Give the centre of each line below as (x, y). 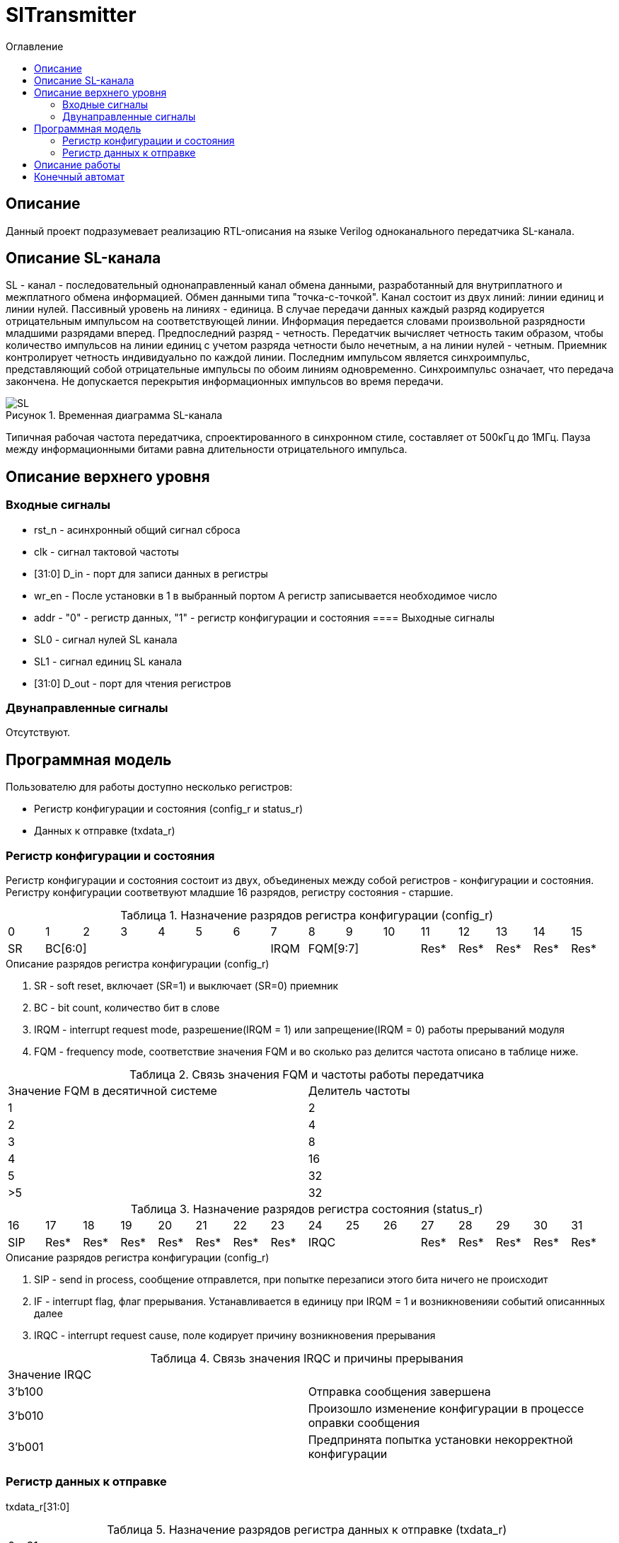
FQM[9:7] (334, 948)
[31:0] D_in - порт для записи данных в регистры (151, 573)
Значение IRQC (50, 1375)
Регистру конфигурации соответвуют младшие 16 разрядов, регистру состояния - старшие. (230, 892)
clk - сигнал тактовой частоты (106, 551)
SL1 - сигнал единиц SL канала (108, 661)
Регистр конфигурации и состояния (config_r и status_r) (169, 809)
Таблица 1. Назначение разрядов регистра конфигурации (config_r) (307, 915)
